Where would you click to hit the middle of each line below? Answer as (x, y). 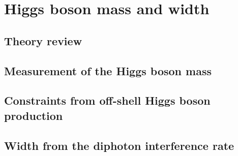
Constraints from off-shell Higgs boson (107, 100)
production (34, 115)
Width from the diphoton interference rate (119, 145)
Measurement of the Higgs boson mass (108, 70)
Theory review (43, 40)
